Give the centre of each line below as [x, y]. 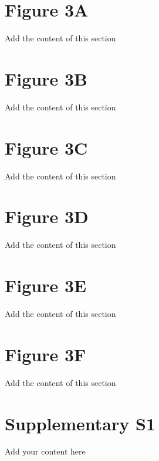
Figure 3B [46, 78]
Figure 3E [46, 285]
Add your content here [45, 451]
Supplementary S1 [80, 423]
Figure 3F [45, 354]
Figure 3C [46, 147]
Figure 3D [47, 216]
